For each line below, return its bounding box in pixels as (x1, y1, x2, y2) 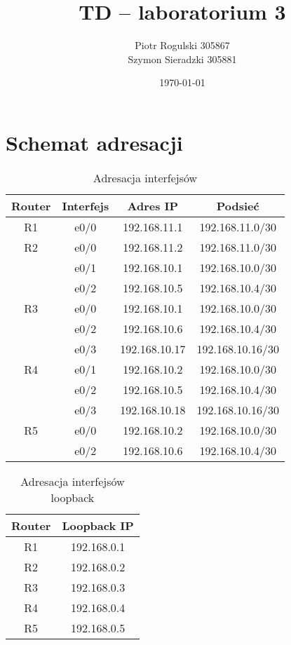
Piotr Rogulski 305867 (135, 38, 230, 53)
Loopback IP (62, 517, 134, 534)
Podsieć (216, 197, 259, 214)
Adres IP (127, 197, 179, 214)
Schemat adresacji (6, 128, 183, 156)
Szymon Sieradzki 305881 (128, 51, 237, 66)
